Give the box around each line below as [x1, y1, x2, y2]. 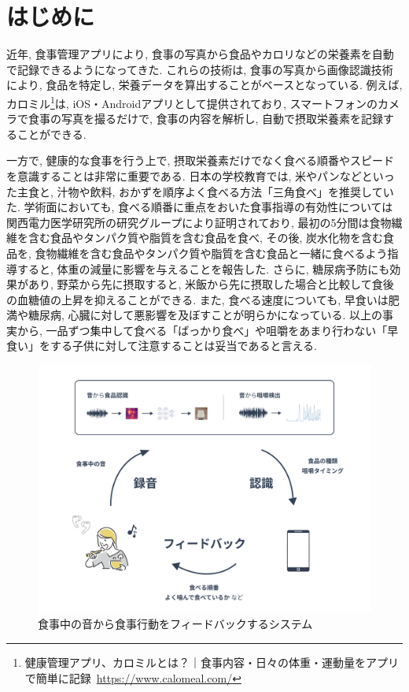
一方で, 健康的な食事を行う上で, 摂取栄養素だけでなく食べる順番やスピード [6, 152, 395, 169]
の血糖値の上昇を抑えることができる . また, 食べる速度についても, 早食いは [6, 291, 389, 307]
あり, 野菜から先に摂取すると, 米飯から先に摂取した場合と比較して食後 [28, 276, 394, 292]
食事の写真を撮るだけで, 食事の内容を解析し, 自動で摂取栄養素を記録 [28, 110, 384, 127]
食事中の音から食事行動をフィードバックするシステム [38, 616, 313, 632]
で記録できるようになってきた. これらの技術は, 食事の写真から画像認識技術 [6, 61, 393, 77]
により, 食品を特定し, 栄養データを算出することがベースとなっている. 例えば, [6, 76, 403, 93]
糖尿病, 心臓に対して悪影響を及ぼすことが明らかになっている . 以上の [28, 307, 382, 323]
